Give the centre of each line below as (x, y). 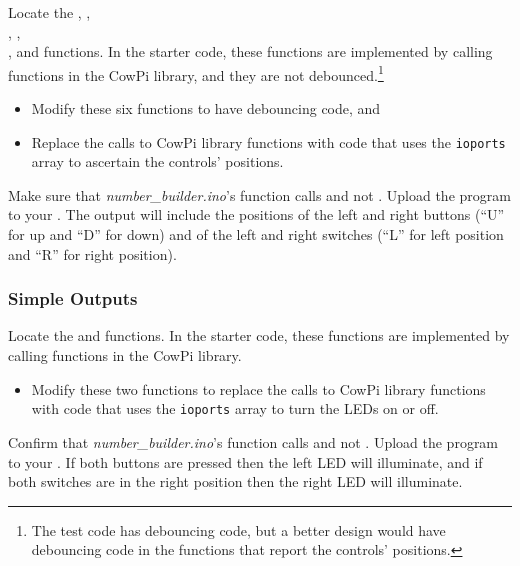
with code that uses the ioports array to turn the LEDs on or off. (235, 408)
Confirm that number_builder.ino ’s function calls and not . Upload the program (253, 441)
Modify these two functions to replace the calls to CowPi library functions (258, 388)
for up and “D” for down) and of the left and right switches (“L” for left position (256, 234)
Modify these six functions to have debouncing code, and (206, 108)
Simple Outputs (73, 298)
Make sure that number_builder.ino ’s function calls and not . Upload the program (259, 194)
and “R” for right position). (92, 253)
